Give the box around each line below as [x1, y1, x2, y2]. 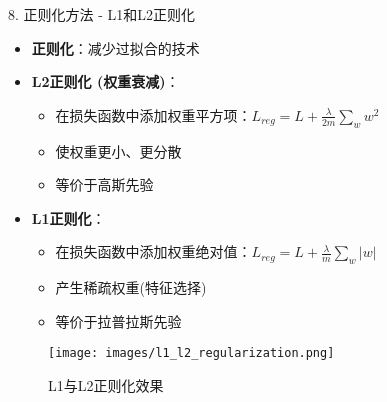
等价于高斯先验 [55, 174, 154, 195]
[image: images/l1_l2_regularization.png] [48, 346, 335, 361]
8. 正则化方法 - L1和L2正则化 [8, 4, 196, 24]
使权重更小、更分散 [55, 140, 182, 161]
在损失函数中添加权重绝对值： [55, 241, 252, 262]
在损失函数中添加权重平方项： [55, 104, 252, 125]
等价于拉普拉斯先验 [55, 310, 182, 331]
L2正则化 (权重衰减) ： [31, 71, 180, 92]
